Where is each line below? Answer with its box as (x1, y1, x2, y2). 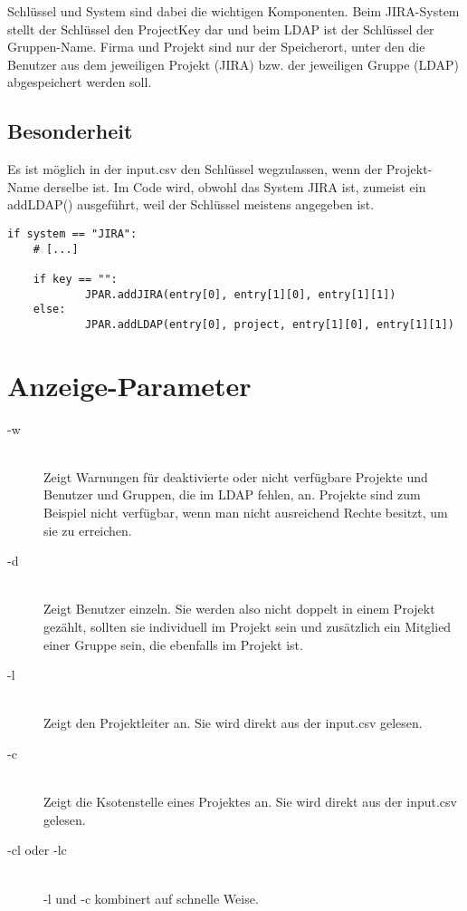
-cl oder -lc (7, 840, 67, 859)
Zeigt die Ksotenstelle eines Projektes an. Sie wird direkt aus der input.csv (43, 792, 457, 811)
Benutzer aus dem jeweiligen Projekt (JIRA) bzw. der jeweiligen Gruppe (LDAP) (7, 54, 460, 73)
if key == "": (33, 272, 118, 286)
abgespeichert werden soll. (7, 73, 152, 92)
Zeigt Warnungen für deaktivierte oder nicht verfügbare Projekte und (43, 467, 428, 486)
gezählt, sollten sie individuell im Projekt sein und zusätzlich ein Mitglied (43, 617, 452, 636)
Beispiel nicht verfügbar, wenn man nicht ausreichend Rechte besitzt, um (43, 503, 448, 522)
